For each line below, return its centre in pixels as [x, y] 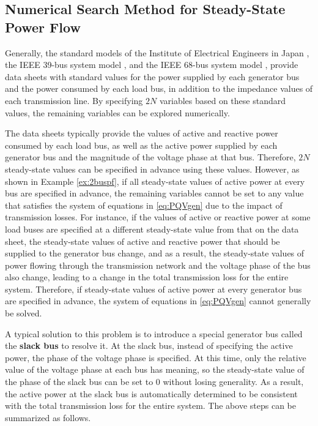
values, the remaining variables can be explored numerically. [117, 112]
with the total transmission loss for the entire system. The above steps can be [150, 405]
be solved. [24, 313]
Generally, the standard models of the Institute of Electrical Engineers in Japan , [157, 52]
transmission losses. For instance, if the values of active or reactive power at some [158, 217]
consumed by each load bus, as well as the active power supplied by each [141, 145]
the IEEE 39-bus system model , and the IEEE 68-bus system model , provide [152, 65]
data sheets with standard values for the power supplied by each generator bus [152, 76]
